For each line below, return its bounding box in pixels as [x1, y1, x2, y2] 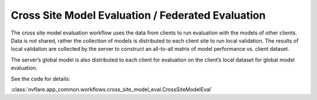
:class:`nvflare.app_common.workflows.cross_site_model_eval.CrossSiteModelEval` [11, 85, 213, 93]
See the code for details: [11, 75, 70, 82]
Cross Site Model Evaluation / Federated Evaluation [11, 9, 266, 22]
